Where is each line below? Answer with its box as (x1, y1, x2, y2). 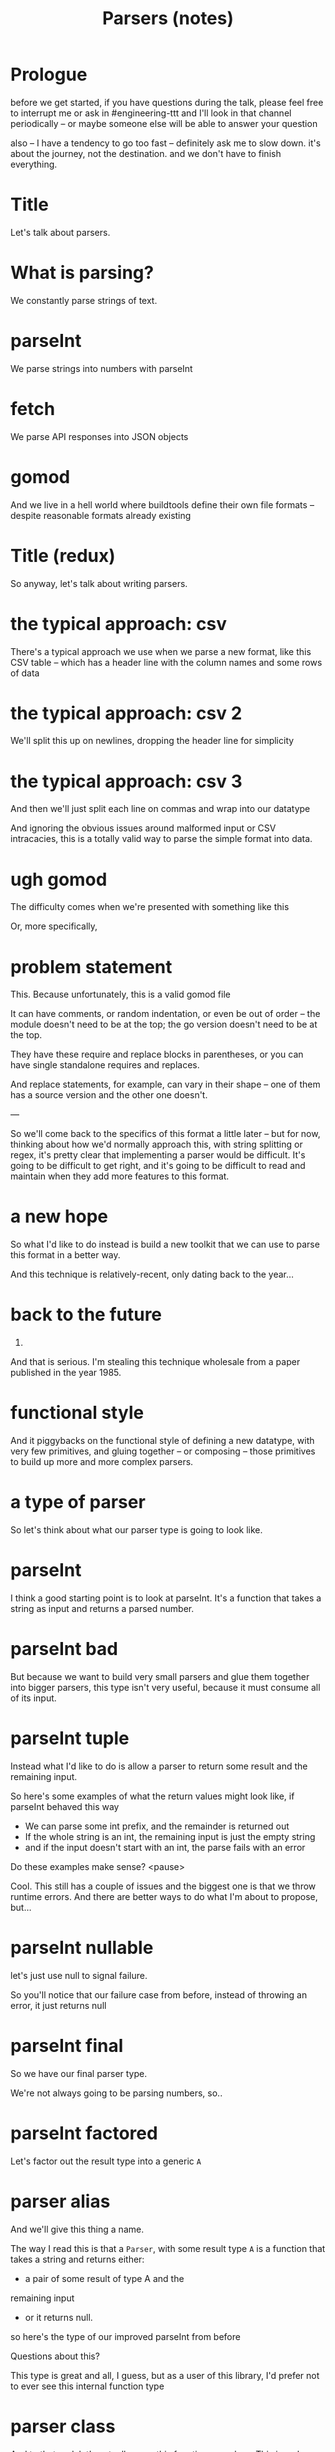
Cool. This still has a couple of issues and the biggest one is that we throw (10, 1880, 317, 1892)
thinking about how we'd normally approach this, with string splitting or (10, 1138, 303, 1151)
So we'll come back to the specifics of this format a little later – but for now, (10, 1128, 321, 1140)
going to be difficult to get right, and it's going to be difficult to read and (10, 1160, 306, 1172)
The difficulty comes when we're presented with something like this (10, 901, 290, 913)
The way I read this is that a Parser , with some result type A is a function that (10, 2242, 326, 2254)
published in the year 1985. (10, 1367, 122, 1379)
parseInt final (10, 2034, 124, 2057)
